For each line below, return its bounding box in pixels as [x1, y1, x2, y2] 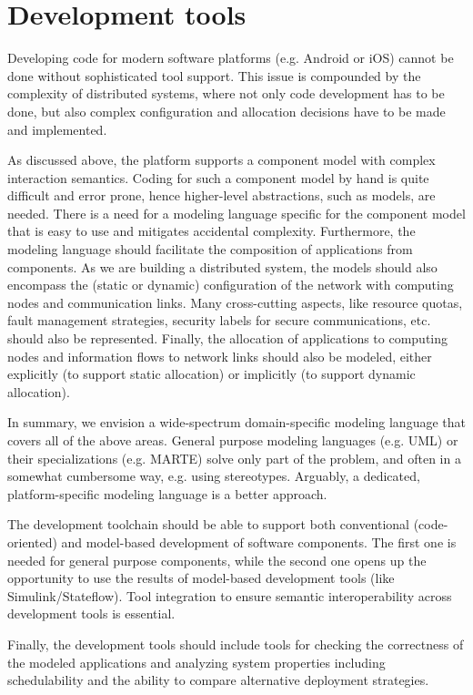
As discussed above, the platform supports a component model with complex [7, 150, 436, 169]
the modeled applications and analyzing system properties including [7, 652, 386, 671]
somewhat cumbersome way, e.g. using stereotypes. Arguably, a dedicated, [7, 466, 420, 485]
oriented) [7, 532, 57, 551]
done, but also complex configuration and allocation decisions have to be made [7, 101, 446, 120]
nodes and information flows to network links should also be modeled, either [7, 346, 432, 365]
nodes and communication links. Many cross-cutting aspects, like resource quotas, [7, 292, 463, 312]
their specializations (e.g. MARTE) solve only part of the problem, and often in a [7, 448, 461, 467]
